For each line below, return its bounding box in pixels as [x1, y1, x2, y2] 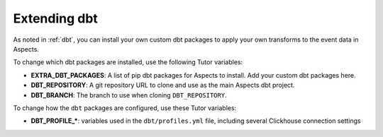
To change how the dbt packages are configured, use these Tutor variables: [13, 103, 237, 112]
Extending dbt [13, 11, 99, 26]
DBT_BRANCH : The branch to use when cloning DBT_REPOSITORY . [30, 90, 227, 99]
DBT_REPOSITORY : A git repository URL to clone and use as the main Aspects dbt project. [30, 81, 295, 90]
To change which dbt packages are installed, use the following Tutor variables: [13, 58, 243, 66]
